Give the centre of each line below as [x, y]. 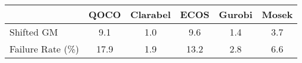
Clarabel [150, 14]
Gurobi [236, 14]
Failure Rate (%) [44, 49]
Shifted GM [34, 32]
